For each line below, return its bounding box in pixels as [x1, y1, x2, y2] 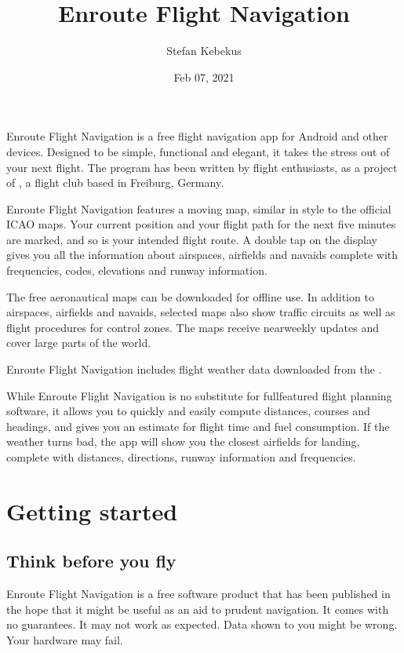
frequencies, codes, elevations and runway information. [6, 262, 268, 279]
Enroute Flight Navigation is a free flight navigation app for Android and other [6, 128, 388, 144]
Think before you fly [6, 549, 177, 573]
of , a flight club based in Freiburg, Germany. [6, 174, 224, 191]
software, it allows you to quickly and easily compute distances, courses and [6, 403, 370, 419]
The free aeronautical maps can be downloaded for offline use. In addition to [6, 288, 374, 305]
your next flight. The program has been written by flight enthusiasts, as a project [6, 159, 398, 175]
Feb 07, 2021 [173, 68, 235, 85]
